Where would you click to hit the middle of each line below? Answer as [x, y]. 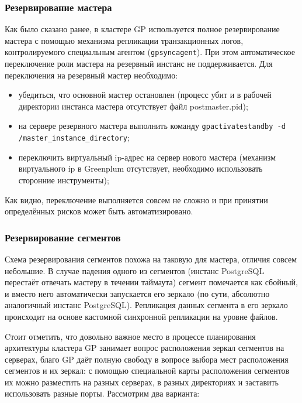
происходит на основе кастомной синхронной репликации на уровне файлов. [141, 316]
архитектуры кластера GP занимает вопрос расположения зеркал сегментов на [145, 348]
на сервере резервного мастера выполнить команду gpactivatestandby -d [152, 126]
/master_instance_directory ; [74, 137]
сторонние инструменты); [64, 180]
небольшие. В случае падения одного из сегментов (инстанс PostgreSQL [135, 270]
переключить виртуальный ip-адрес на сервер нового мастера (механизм [147, 157]
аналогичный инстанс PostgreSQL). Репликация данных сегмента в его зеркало [146, 305]
